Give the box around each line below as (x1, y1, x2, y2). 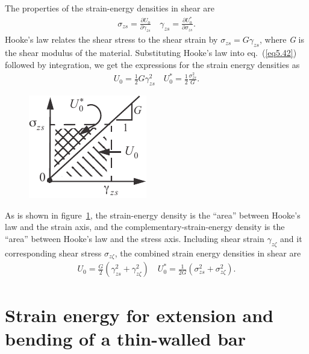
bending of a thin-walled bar (5, 326, 246, 350)
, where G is (259, 33, 304, 46)
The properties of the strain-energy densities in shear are (5, 2, 214, 14)
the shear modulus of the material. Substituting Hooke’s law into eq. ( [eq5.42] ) (5, 46, 297, 58)
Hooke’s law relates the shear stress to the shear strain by (5, 33, 218, 46)
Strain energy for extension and (5, 302, 274, 327)
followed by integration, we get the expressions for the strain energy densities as (5, 58, 300, 70)
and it (280, 232, 302, 245)
